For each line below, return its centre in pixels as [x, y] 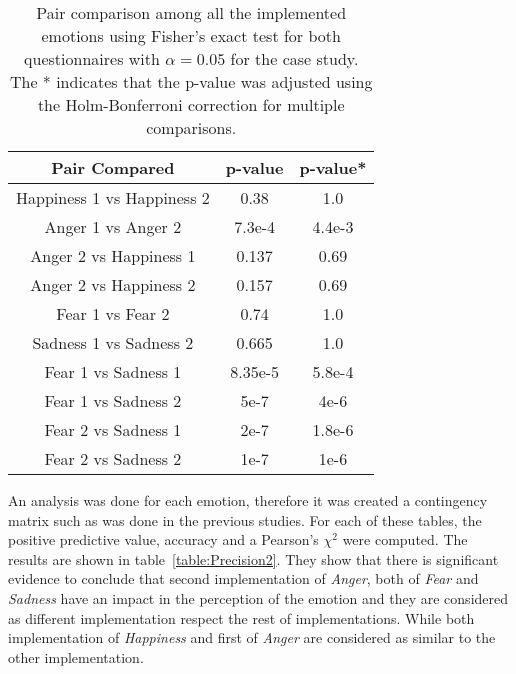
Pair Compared [113, 167]
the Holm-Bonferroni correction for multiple [191, 104]
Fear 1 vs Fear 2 [113, 313]
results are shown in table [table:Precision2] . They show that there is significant [253, 558]
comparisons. [191, 127]
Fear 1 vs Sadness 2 [113, 400]
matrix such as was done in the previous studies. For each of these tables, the [245, 519]
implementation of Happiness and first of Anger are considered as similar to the [252, 637]
